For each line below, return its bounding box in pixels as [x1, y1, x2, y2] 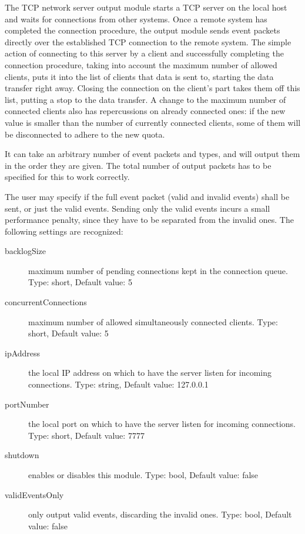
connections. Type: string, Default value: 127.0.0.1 [28, 378, 209, 391]
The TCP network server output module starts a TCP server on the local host [5, 1, 287, 13]
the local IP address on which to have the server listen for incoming [28, 366, 272, 379]
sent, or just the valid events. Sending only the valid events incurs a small [5, 202, 270, 214]
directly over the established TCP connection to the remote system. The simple [5, 35, 291, 48]
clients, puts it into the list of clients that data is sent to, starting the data [5, 70, 274, 82]
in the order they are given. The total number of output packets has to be [5, 159, 272, 171]
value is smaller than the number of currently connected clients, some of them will [5, 116, 301, 128]
